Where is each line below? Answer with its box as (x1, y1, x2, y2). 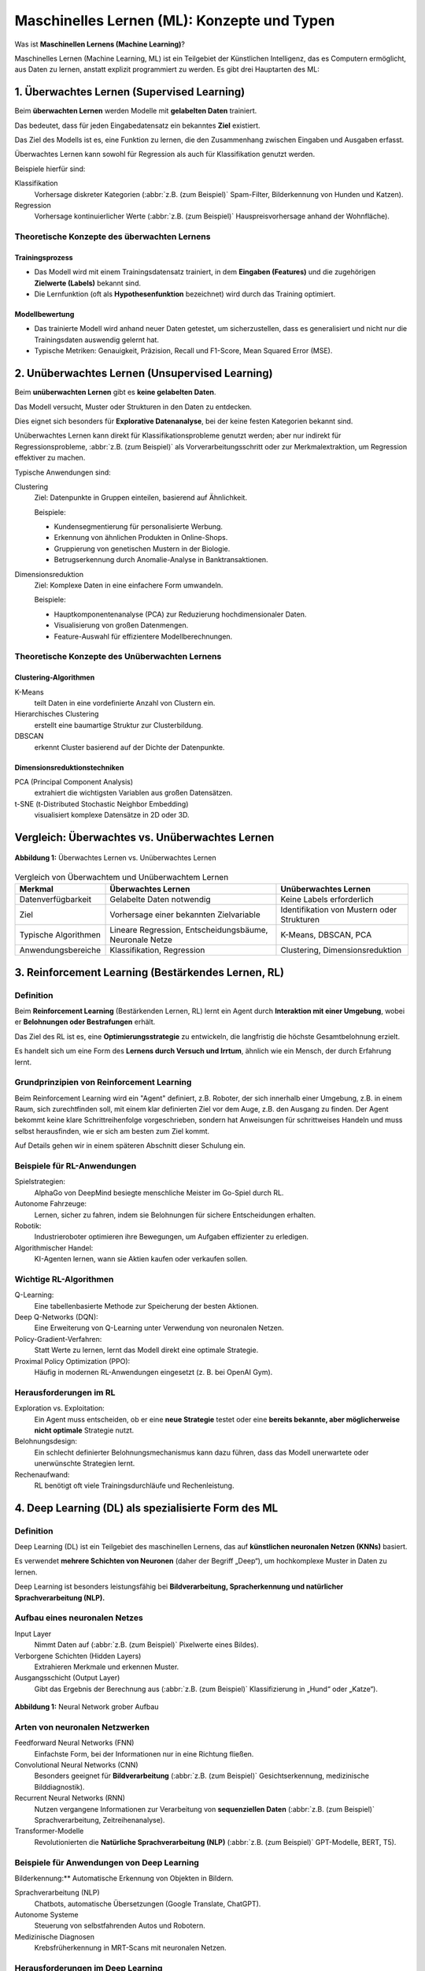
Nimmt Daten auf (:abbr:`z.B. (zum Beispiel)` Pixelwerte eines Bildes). (34, 1640, 259, 1649)
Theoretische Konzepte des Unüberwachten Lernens (14, 651, 222, 662)
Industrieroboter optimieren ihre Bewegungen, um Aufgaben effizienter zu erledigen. (34, 1232, 309, 1242)
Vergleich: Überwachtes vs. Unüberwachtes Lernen (14, 830, 275, 844)
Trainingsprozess (14, 252, 74, 262)
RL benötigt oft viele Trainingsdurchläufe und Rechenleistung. (34, 1481, 235, 1490)
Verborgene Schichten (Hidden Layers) (14, 1651, 142, 1660)
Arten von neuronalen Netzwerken (14, 1721, 150, 1732)
